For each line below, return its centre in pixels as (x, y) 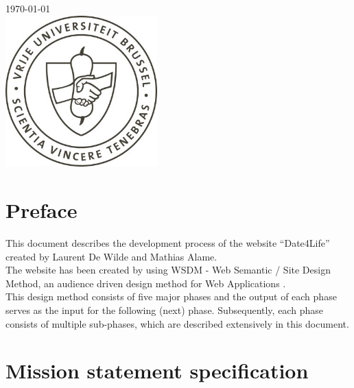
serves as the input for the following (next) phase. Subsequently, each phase (164, 310)
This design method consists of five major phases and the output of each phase (171, 296)
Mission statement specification (157, 371)
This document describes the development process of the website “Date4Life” (168, 243)
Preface (42, 210)
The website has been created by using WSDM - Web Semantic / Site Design (168, 270)
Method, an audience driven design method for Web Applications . (146, 283)
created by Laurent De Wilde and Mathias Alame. (111, 256)
